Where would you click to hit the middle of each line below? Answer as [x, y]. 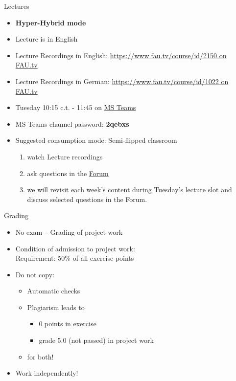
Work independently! [47, 373]
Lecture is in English [47, 39]
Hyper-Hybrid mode [51, 22]
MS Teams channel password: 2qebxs [72, 123]
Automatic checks [54, 291]
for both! [40, 356]
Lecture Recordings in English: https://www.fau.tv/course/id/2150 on [121, 55]
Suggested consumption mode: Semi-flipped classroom [96, 140]
